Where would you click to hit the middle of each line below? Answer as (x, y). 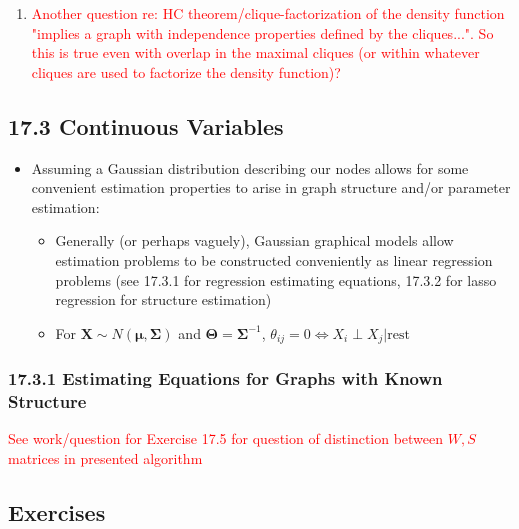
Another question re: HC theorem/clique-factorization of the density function (268, 13)
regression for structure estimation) (163, 299)
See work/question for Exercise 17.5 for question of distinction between (226, 438)
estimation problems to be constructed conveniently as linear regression (274, 259)
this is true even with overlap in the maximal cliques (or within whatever (255, 52)
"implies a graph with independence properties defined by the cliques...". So (262, 32)
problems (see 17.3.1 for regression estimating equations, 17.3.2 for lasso (276, 279)
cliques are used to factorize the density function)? (186, 71)
